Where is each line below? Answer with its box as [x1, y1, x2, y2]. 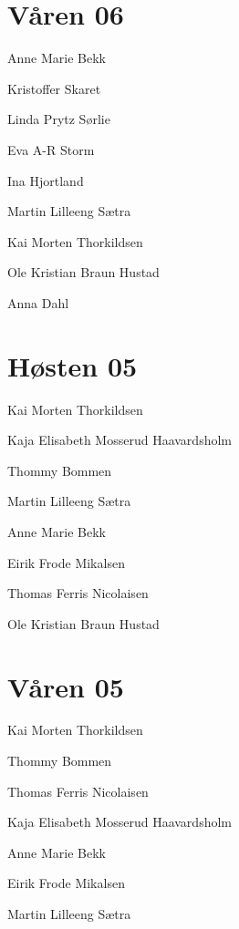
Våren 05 [7, 667, 124, 705]
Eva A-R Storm [7, 139, 95, 159]
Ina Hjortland [7, 170, 84, 190]
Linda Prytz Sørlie [7, 109, 110, 129]
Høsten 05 [7, 346, 138, 384]
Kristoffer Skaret [7, 78, 101, 98]
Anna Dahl [7, 293, 69, 312]
